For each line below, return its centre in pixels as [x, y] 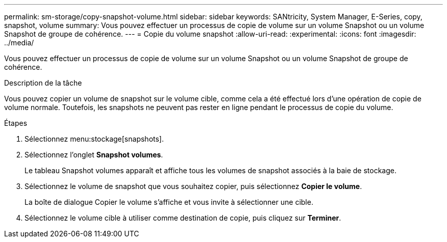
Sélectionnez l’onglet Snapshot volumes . [94, 155]
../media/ [19, 43]
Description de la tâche [43, 83]
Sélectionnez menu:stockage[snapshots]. [94, 139]
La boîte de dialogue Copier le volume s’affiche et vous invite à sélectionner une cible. [169, 202]
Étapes [16, 123]
